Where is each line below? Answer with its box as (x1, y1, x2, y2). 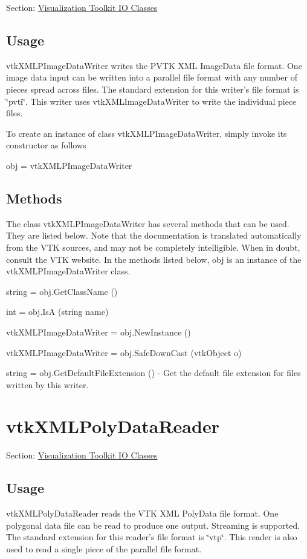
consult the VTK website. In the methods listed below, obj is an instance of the (6, 253, 302, 265)
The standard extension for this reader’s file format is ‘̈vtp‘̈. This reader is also (6, 531, 297, 543)
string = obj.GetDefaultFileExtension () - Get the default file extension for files (6, 366, 301, 379)
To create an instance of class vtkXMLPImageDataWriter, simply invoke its (6, 127, 287, 139)
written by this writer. (6, 378, 89, 391)
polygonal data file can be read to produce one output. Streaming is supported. (6, 518, 300, 531)
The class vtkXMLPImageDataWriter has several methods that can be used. (6, 217, 289, 230)
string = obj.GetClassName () (6, 285, 118, 297)
